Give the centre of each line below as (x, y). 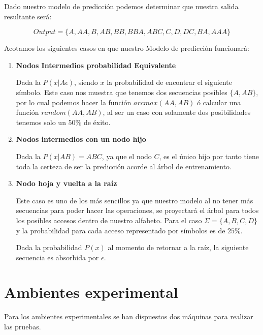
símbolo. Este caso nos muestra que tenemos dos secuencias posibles (122, 92)
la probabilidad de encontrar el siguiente (169, 82)
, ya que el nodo (127, 156)
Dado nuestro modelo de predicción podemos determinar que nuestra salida (121, 6)
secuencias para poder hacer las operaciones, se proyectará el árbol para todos (137, 210)
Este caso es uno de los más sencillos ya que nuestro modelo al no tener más (135, 200)
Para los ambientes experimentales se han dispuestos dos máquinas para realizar (129, 316)
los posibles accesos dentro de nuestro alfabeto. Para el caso (109, 220)
